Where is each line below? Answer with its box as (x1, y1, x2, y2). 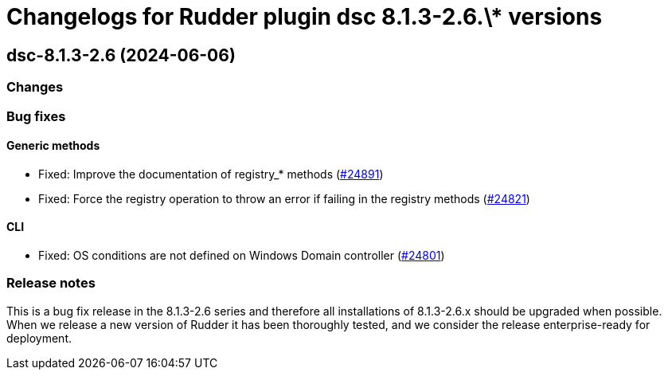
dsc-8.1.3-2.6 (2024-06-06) (6, 45, 236, 65)
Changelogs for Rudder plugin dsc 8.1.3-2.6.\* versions (6, 3, 603, 30)
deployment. (6, 331, 72, 345)
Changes (6, 79, 64, 96)
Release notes (6, 275, 96, 292)
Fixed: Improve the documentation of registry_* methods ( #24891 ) (38, 166, 384, 181)
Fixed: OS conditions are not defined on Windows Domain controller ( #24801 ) (38, 248, 445, 262)
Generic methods (6, 139, 100, 153)
